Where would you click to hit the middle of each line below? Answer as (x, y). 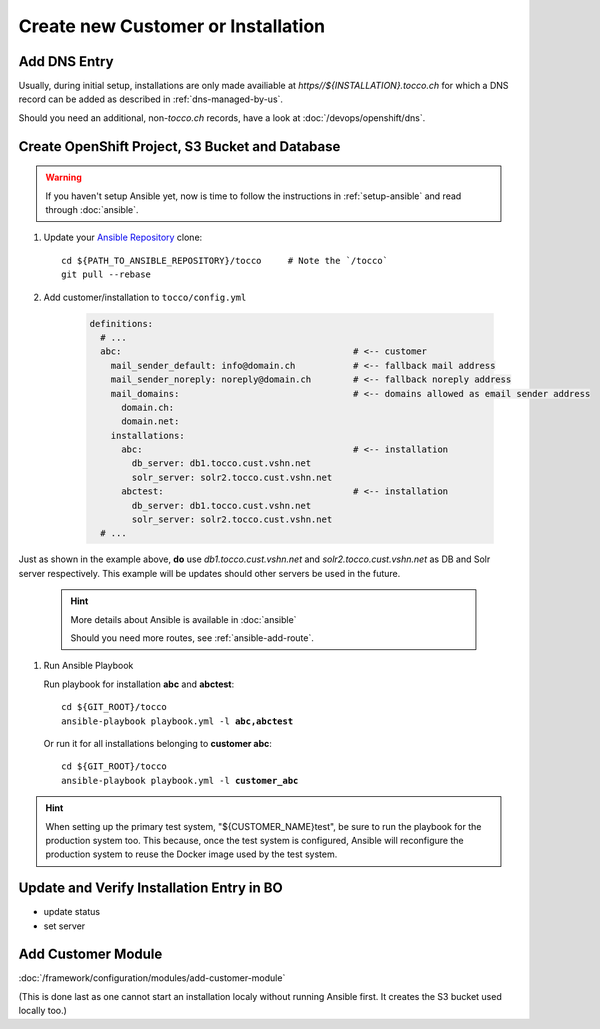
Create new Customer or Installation (172, 26)
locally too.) (42, 1011)
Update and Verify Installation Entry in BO (151, 888)
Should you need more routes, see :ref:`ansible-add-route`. (192, 637)
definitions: (121, 323)
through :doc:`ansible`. (92, 210)
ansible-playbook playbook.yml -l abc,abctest (177, 721)
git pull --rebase (106, 274)
